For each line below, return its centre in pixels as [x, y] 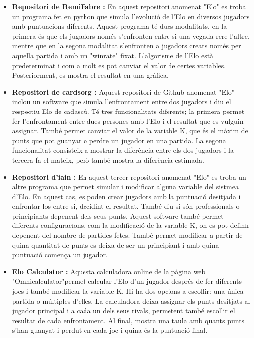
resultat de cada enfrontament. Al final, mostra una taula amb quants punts [128, 320]
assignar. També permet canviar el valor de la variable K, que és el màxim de [130, 131]
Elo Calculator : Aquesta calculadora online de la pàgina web [109, 271]
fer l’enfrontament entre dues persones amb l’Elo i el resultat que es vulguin [128, 121]
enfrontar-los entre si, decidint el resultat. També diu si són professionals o [126, 206]
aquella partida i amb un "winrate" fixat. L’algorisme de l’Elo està [113, 55]
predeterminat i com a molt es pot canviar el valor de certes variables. [119, 65]
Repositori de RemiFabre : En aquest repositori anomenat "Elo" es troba [129, 6]
